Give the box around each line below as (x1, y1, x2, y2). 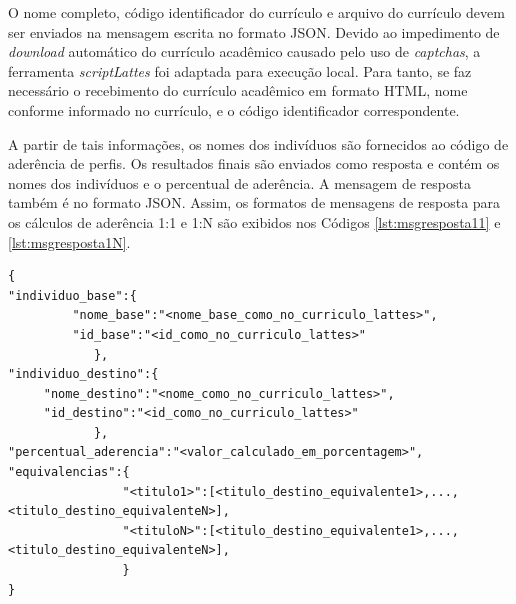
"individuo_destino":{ (8, 367, 159, 382)
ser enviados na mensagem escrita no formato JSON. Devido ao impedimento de (8, 21, 500, 42)
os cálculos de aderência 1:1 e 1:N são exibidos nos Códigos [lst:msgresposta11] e (8, 211, 501, 232)
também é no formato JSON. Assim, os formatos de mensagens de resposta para (8, 192, 501, 213)
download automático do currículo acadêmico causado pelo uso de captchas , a (8, 41, 481, 62)
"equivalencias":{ (8, 465, 130, 480)
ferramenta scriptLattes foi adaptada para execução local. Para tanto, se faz (8, 60, 472, 81)
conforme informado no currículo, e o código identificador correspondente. (8, 99, 460, 120)
